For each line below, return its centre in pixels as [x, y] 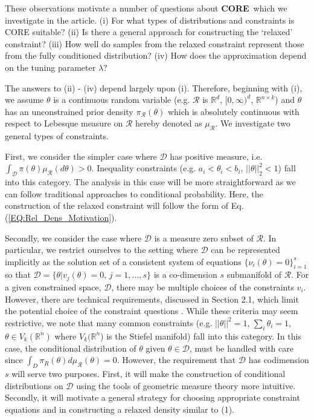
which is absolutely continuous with [233, 111]
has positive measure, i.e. [216, 156]
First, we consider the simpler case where [81, 156]
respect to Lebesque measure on [64, 123]
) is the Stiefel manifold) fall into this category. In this [201, 336]
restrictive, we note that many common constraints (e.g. [109, 322]
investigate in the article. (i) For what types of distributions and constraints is [150, 20]
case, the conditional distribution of [71, 348]
